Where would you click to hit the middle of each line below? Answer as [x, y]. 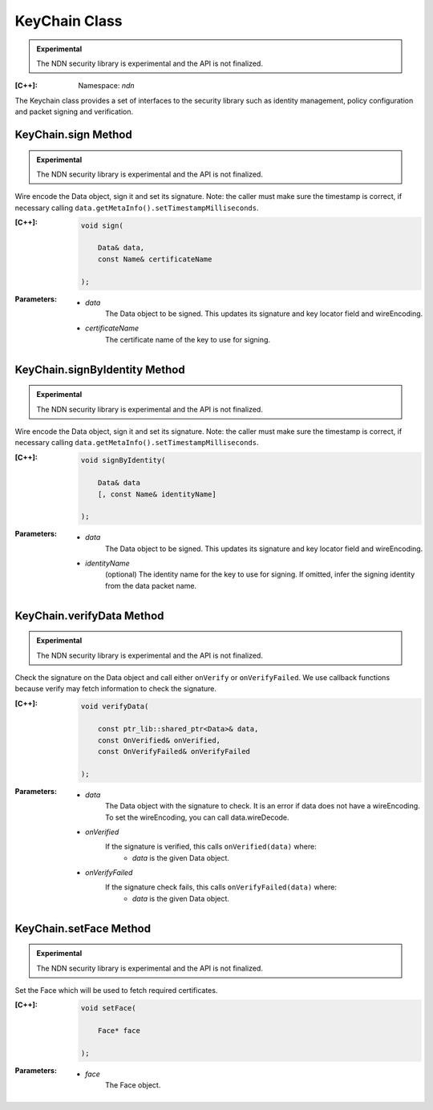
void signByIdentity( [123, 460]
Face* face [119, 1030]
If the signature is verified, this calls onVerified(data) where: [211, 847]
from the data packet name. [151, 585]
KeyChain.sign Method [73, 134]
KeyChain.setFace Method [83, 928]
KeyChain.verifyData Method [89, 616]
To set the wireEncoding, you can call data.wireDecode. [197, 817]
